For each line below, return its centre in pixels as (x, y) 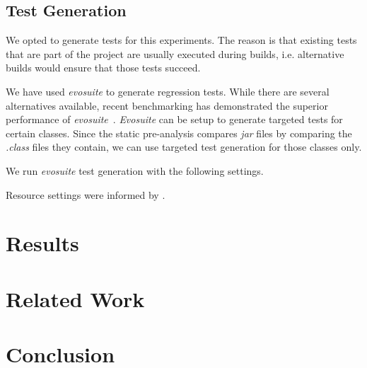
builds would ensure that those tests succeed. (103, 68)
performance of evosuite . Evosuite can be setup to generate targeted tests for (174, 119)
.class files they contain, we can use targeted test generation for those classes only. (184, 147)
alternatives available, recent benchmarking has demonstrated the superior (167, 105)
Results (42, 243)
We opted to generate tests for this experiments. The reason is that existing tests (181, 40)
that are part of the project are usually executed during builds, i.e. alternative (175, 53)
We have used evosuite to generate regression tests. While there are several (168, 91)
